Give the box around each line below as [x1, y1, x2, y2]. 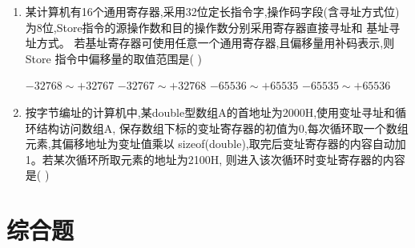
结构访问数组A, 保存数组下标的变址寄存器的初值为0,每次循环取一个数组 [36, 119, 409, 136]
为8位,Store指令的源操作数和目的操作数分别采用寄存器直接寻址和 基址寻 [25, 18, 401, 35]
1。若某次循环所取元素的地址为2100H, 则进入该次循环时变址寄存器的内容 [25, 150, 405, 167]
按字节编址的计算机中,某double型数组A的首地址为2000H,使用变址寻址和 [25, 103, 396, 120]
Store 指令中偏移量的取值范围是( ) [25, 50, 202, 66]
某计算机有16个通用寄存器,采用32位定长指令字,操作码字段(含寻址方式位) [25, 3, 400, 19]
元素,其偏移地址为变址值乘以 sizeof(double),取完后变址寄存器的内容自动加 [25, 135, 406, 152]
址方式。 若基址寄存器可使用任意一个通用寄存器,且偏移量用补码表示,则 [25, 34, 395, 51]
